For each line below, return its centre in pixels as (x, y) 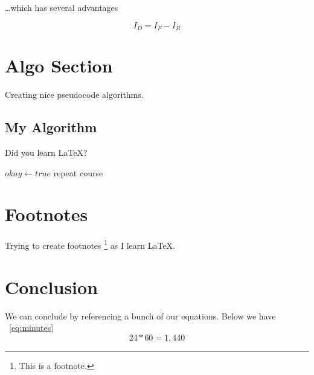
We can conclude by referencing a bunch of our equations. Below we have (140, 316)
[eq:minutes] (31, 328)
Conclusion (52, 287)
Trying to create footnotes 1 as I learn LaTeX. (90, 244)
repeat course (78, 172)
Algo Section (59, 66)
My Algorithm (51, 127)
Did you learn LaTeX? (46, 152)
